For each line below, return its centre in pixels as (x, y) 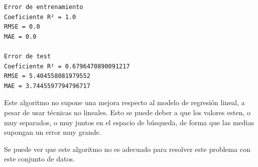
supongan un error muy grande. (53, 132)
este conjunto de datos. (39, 159)
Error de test (28, 56)
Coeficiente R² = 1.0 (40, 17)
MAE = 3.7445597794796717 (47, 86)
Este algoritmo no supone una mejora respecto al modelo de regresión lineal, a (124, 102)
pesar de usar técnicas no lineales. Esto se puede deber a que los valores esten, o (127, 112)
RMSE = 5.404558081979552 (47, 76)
